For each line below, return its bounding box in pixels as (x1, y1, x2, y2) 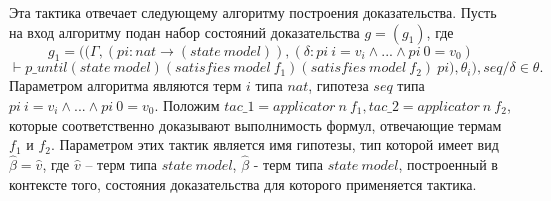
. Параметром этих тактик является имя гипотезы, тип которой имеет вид (50, 134, 499, 155)
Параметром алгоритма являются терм (9, 75, 242, 96)
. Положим (154, 94, 220, 115)
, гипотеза (308, 75, 369, 96)
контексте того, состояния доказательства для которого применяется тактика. (9, 173, 477, 194)
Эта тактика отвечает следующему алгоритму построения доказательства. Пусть (9, 2, 497, 22)
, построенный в (398, 153, 498, 174)
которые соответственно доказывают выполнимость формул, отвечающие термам (9, 114, 502, 135)
